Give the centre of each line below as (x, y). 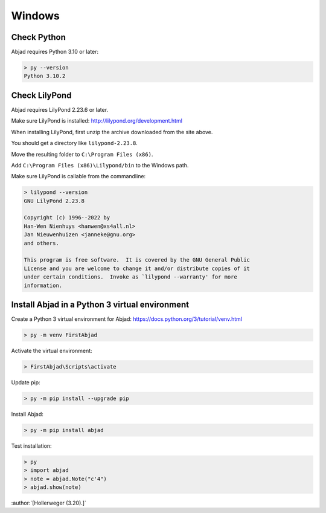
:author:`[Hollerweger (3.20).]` (49, 503)
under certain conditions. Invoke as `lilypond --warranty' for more (131, 277)
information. (43, 285)
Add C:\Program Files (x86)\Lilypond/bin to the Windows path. (100, 165)
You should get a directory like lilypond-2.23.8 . (75, 143)
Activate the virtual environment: (52, 351)
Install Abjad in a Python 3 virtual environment (100, 304)
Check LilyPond (41, 95)
